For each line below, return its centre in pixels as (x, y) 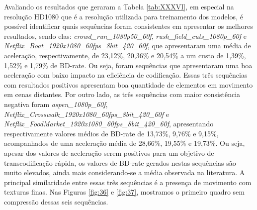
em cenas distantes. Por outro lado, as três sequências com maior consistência (122, 94)
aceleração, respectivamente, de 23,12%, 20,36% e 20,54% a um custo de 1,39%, (125, 55)
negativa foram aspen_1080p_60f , (56, 104)
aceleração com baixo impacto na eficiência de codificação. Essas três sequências (126, 75)
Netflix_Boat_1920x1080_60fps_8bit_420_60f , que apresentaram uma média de (128, 46)
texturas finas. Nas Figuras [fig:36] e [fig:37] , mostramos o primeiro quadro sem (124, 192)
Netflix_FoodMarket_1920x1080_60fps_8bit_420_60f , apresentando (109, 124)
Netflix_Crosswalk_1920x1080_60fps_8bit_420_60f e (86, 114)
